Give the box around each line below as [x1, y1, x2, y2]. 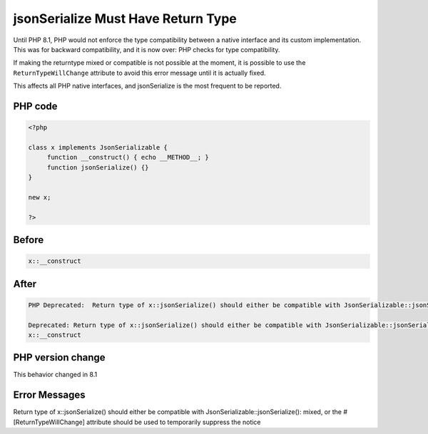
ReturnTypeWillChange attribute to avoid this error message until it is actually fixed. [13, 68, 267, 77]
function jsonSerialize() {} [46, 163, 149, 171]
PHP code [13, 100, 58, 112]
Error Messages [13, 389, 86, 401]
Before [13, 234, 44, 246]
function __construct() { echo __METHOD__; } [46, 153, 210, 162]
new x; [28, 193, 51, 201]
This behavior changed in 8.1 [13, 371, 98, 379]
